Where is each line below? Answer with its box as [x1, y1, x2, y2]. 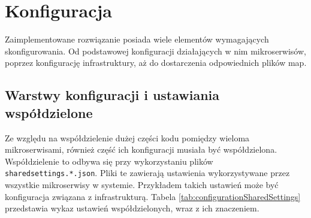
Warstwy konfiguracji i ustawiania [5, 86, 220, 104]
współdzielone [5, 103, 93, 122]
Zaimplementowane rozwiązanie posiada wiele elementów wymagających [5, 33, 269, 46]
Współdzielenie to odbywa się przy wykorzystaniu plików [5, 155, 213, 167]
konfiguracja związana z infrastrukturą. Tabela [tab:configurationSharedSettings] [5, 190, 301, 202]
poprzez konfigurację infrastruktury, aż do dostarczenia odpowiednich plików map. [5, 56, 307, 69]
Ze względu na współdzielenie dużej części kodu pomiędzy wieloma [5, 131, 250, 144]
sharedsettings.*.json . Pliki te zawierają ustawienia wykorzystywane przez [5, 166, 290, 179]
